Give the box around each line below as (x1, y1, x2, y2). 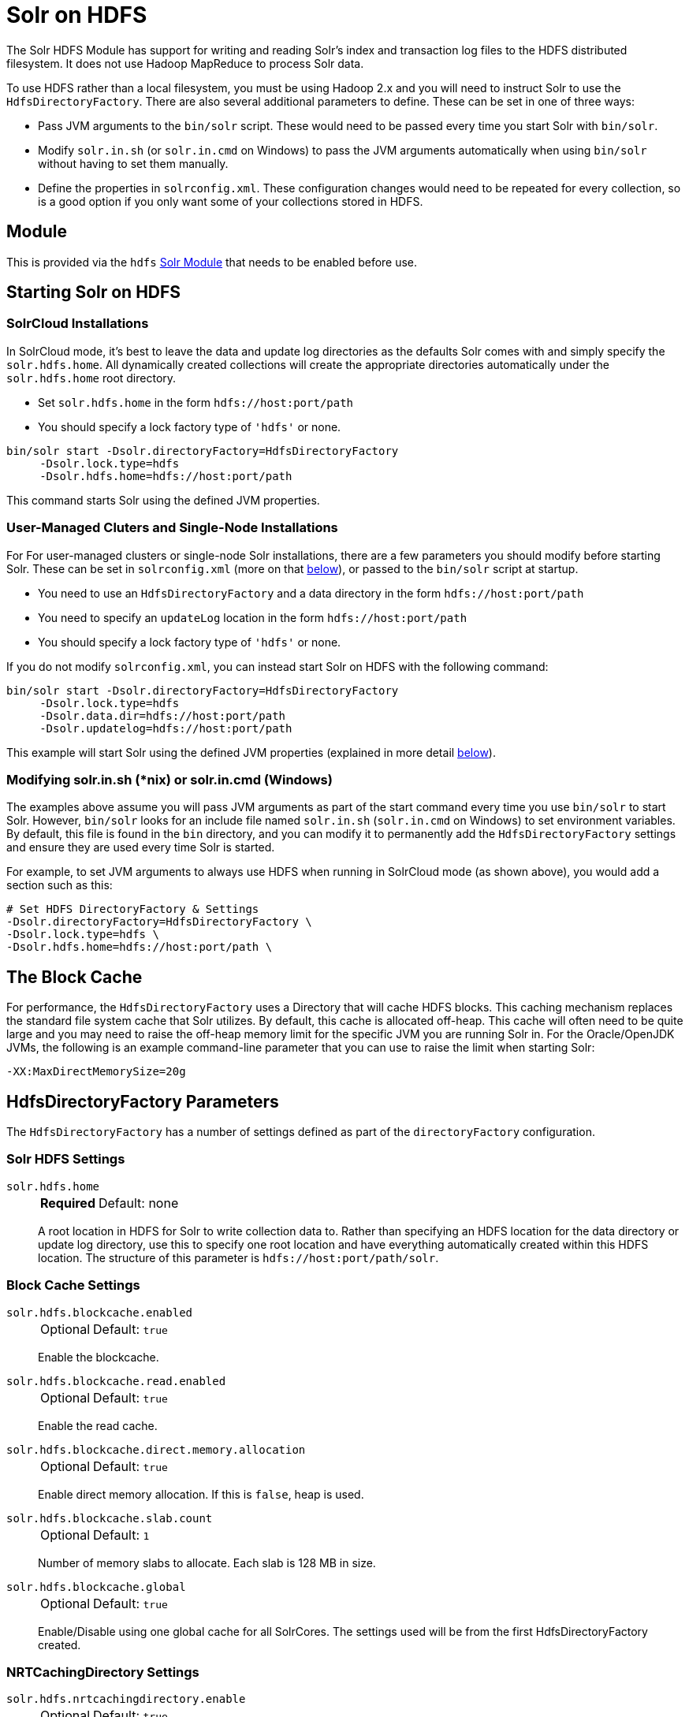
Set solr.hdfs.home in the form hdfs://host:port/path (38, 395, 354, 409)
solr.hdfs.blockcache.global (6, 1580, 186, 1593)
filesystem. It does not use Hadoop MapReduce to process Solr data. (6, 56, 364, 70)
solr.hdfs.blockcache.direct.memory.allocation (6, 1443, 306, 1456)
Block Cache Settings (6, 1277, 140, 1294)
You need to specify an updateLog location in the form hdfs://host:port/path (38, 610, 467, 624)
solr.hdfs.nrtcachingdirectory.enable (6, 1693, 246, 1706)
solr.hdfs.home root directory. (6, 371, 177, 385)
